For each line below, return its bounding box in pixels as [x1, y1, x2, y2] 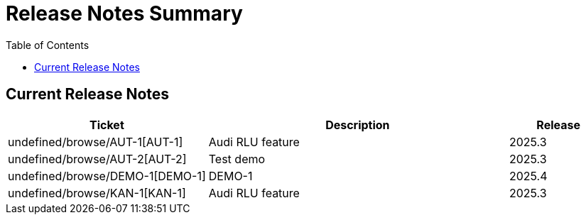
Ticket [89, 117, 124, 132]
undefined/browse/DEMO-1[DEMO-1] [8, 168, 206, 183]
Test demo [208, 151, 266, 166]
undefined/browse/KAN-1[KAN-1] [8, 185, 186, 200]
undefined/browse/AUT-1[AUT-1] [8, 134, 183, 149]
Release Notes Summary [6, 1, 243, 26]
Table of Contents [6, 38, 89, 51]
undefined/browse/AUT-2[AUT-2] [8, 151, 187, 166]
